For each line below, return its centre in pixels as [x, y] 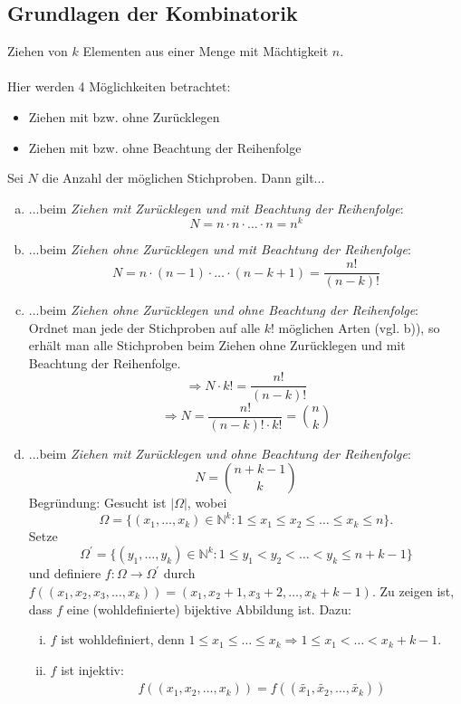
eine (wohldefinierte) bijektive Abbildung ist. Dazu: [209, 609]
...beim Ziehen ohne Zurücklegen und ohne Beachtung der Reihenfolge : [224, 310]
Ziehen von [38, 51]
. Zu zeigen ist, [413, 590]
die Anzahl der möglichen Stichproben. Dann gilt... [183, 178]
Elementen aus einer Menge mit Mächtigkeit [206, 51]
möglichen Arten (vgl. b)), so [359, 327]
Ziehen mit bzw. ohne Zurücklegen [124, 116]
